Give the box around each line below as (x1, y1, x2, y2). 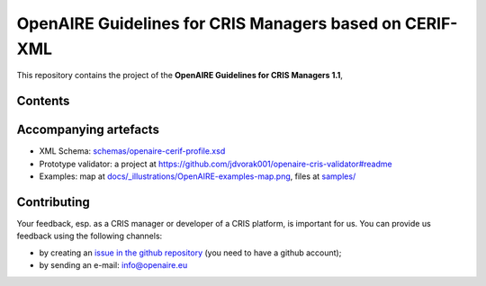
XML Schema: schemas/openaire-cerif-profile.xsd (39, 146, 226, 156)
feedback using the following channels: (16, 230, 163, 242)
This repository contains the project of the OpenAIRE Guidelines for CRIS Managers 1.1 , (16, 70, 344, 81)
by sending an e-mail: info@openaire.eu (39, 260, 188, 271)
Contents (16, 94, 70, 109)
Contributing (16, 194, 90, 210)
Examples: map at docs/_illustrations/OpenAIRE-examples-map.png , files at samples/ (39, 171, 356, 182)
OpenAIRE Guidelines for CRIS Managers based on (16, 13, 402, 33)
